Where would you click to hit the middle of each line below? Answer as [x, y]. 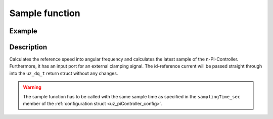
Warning [32, 87]
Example [23, 31]
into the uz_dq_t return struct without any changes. [64, 73]
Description [28, 47]
